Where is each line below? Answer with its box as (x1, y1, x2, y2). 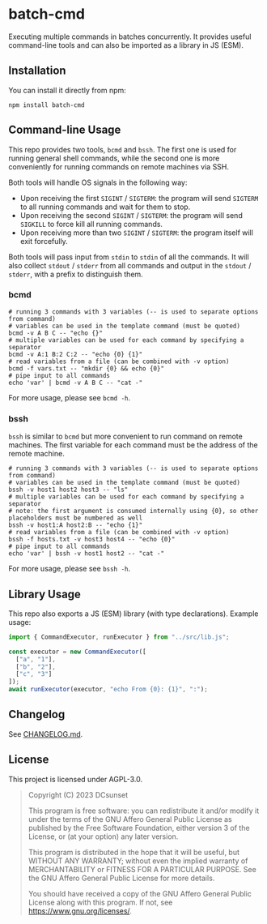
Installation (8, 64, 66, 78)
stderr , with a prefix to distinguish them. (8, 269, 143, 279)
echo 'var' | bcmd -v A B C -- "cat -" (8, 379, 143, 387)
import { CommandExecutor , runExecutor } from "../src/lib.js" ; (8, 633, 230, 641)
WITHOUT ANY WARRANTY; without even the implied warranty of (28, 856, 248, 866)
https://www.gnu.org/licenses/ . (28, 905, 132, 916)
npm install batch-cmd (8, 101, 85, 109)
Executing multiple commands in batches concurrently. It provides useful (8, 32, 252, 41)
